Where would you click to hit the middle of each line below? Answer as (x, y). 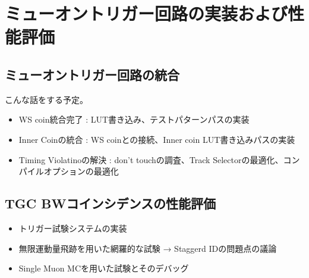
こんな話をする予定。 (46, 99)
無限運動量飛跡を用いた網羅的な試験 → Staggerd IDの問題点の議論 (148, 248)
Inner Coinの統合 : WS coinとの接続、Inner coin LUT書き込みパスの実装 (157, 139)
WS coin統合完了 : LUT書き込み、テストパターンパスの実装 (134, 119)
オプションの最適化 (81, 171)
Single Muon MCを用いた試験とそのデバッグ (104, 268)
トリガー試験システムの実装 (73, 228)
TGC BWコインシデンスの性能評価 (111, 203)
